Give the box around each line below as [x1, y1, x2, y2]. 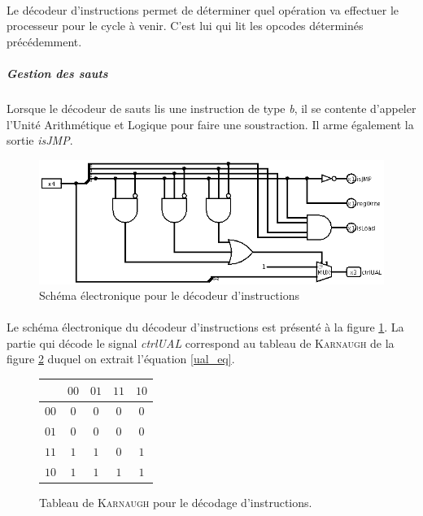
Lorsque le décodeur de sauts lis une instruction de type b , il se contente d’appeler [7, 99, 416, 116]
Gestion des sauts [7, 64, 108, 81]
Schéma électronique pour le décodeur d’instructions [39, 287, 299, 304]
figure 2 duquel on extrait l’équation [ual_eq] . [7, 350, 235, 367]
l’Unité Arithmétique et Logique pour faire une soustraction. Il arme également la [7, 115, 414, 132]
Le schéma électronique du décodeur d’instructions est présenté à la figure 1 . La [7, 319, 404, 336]
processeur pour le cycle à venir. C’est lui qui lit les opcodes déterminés [7, 17, 364, 34]
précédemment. [7, 33, 82, 50]
